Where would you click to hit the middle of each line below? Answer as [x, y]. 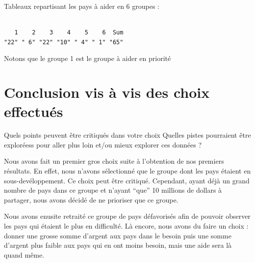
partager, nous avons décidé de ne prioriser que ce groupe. [91, 199]
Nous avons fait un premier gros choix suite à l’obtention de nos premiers [114, 161]
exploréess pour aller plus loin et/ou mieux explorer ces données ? [103, 144]
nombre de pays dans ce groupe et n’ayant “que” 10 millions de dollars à [113, 190]
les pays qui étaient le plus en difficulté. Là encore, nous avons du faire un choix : [126, 226]
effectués [34, 111]
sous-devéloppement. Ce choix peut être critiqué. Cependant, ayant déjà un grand [127, 180]
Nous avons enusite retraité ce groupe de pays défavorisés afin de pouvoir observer [127, 216]
